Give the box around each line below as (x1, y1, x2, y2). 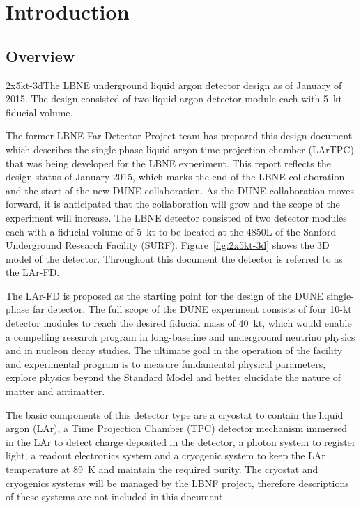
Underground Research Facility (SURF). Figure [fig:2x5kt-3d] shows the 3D (6, 238, 330, 252)
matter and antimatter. (6, 384, 105, 399)
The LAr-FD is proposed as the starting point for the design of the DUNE (6, 288, 324, 302)
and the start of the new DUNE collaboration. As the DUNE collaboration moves (6, 183, 355, 197)
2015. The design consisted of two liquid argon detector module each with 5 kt (6, 91, 342, 106)
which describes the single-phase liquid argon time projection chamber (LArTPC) (6, 141, 354, 156)
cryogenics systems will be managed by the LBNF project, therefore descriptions (6, 475, 349, 490)
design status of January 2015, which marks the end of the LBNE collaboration (6, 169, 345, 184)
